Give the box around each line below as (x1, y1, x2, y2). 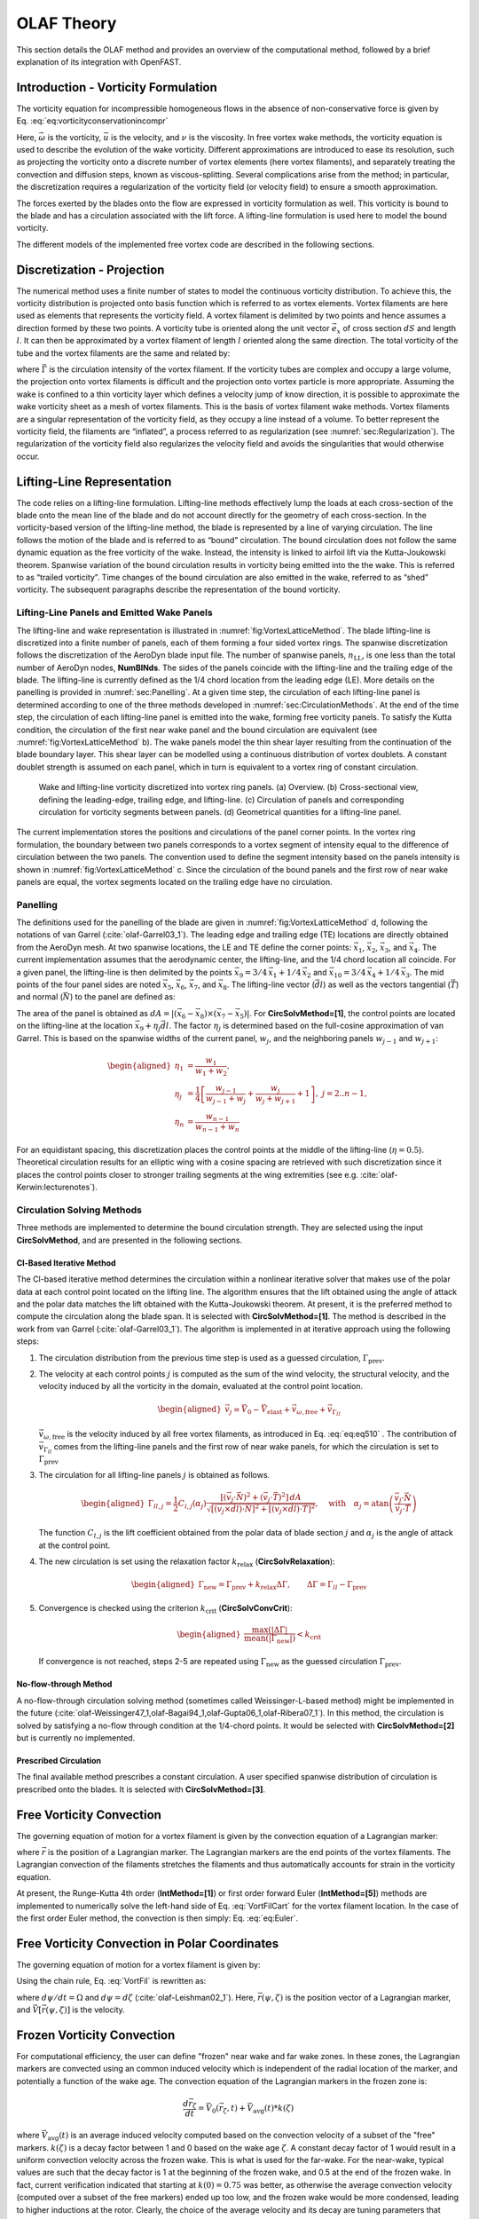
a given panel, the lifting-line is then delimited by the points (16, 967, 232, 977)
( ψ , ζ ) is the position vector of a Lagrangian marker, (262, 1992, 452, 2002)
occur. (16, 451, 40, 462)
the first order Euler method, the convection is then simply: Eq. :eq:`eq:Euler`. (16, 1913, 299, 1923)
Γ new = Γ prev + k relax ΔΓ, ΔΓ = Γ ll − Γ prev (198, 1580, 367, 1591)
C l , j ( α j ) (177, 1498, 208, 1511)
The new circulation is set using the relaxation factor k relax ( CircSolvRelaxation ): (38, 1556, 336, 1568)
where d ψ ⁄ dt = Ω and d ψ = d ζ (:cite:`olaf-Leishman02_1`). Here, (16, 1992, 256, 2002)
